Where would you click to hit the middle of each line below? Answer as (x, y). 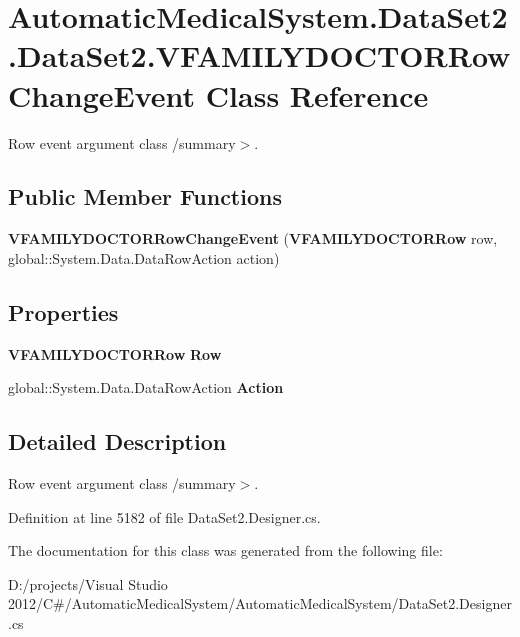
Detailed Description (117, 441)
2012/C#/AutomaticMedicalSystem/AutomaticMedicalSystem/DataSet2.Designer (260, 603)
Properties (63, 311)
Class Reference (317, 94)
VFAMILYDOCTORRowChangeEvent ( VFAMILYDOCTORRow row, (253, 238)
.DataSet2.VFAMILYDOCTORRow (259, 55)
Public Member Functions (145, 196)
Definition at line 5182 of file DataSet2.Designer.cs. (164, 516)
